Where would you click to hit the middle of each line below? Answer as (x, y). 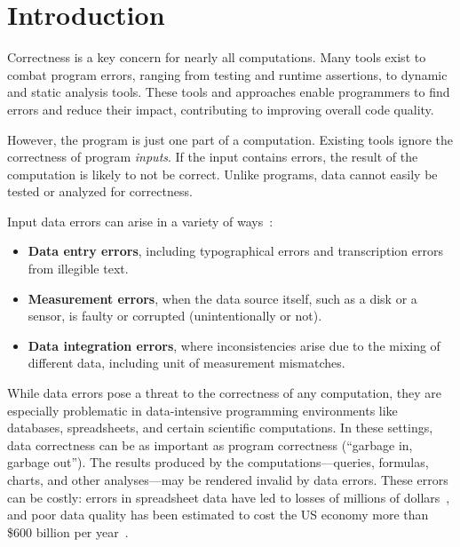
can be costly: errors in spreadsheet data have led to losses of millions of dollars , (229, 497)
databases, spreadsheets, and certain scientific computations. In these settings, (220, 428)
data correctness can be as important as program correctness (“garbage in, (210, 444)
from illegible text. (78, 269)
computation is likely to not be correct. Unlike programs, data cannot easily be (222, 174)
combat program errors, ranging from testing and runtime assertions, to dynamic (227, 74)
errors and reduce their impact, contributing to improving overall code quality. (221, 109)
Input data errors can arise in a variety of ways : (140, 221)
